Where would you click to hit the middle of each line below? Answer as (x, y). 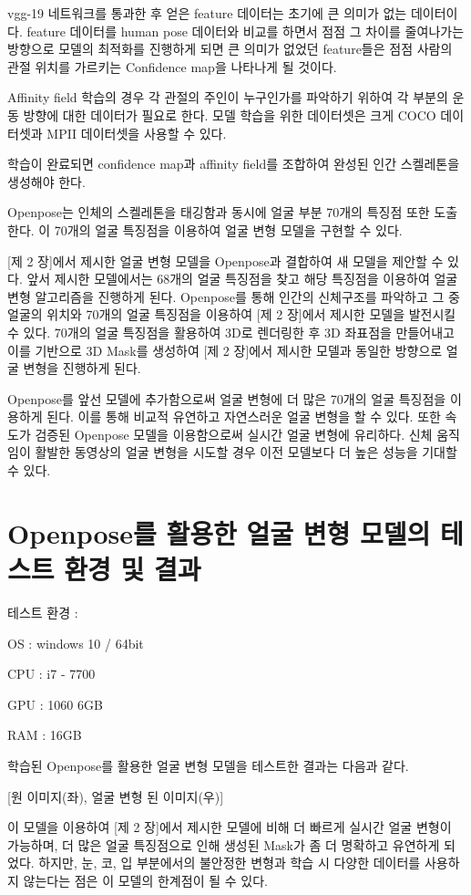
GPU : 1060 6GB (55, 704)
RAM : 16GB (45, 735)
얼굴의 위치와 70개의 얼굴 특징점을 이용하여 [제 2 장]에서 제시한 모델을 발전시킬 (232, 314)
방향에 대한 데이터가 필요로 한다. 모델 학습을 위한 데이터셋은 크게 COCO (230, 114)
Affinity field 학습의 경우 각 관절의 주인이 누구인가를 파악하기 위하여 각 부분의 (228, 97)
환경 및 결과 (133, 569)
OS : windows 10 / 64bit (76, 643)
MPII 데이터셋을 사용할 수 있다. (137, 133)
